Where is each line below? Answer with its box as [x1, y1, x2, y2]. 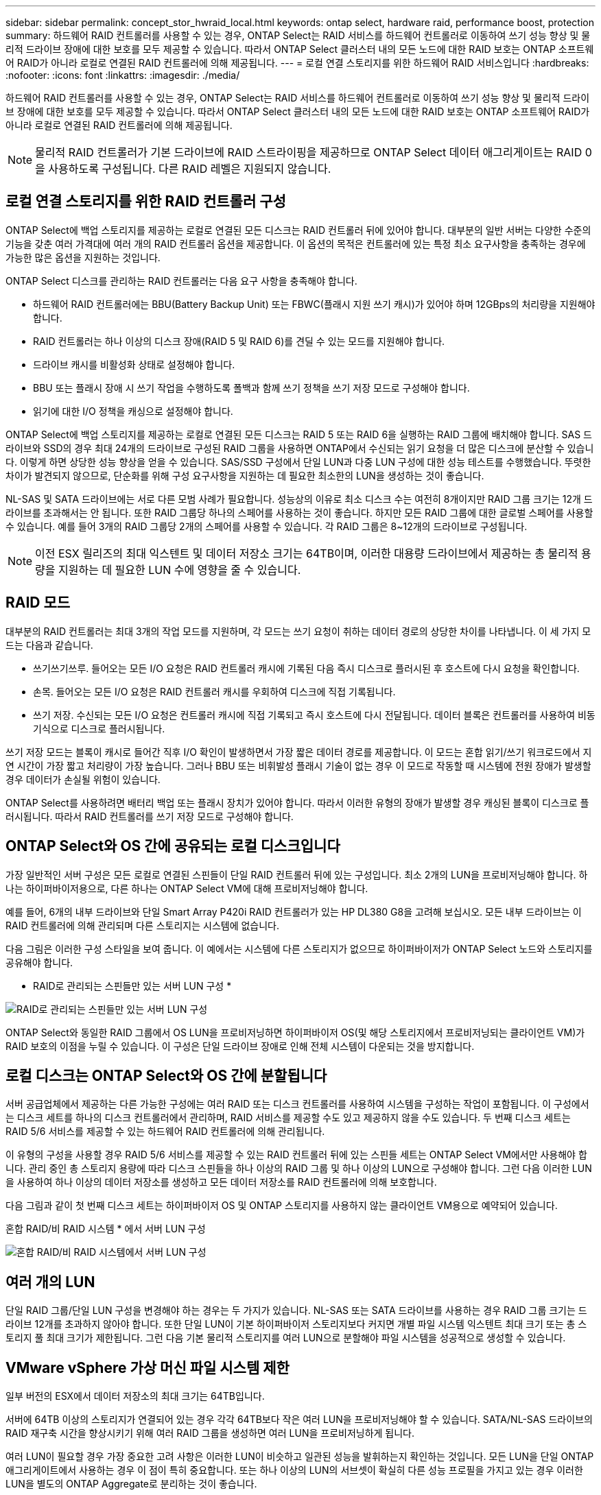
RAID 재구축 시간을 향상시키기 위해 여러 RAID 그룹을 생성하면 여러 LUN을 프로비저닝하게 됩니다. [5, 1427, 415, 1439]
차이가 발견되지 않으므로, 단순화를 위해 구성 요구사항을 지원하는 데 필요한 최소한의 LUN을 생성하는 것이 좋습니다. [5, 469, 484, 481]
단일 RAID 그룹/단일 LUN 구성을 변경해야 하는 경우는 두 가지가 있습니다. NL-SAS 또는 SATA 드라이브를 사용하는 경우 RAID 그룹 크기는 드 [5, 1304, 587, 1317]
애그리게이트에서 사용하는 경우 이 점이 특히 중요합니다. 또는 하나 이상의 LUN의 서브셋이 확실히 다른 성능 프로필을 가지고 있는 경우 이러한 [5, 1464, 583, 1476]
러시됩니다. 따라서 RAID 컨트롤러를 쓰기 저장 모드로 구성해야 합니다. [5, 810, 294, 822]
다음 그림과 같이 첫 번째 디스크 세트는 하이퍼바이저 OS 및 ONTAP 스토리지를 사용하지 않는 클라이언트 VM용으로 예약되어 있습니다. [5, 1199, 558, 1212]
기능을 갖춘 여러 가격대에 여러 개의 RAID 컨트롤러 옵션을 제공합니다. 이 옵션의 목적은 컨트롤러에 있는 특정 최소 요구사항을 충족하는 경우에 [5, 237, 586, 250]
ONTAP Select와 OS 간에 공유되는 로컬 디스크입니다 [5, 837, 340, 855]
